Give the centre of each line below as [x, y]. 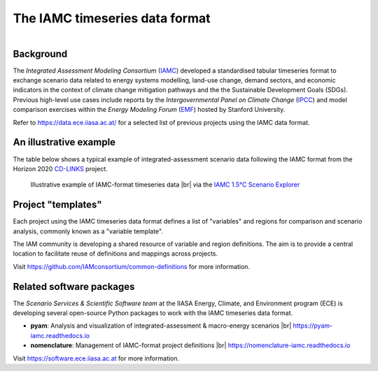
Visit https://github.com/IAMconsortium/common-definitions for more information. [132, 266]
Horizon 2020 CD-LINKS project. [60, 168]
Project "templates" [57, 205]
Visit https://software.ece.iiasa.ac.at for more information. [96, 358]
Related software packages [74, 286]
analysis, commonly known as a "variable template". [88, 231]
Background [40, 53]
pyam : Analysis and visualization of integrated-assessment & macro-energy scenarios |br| [161, 326]
